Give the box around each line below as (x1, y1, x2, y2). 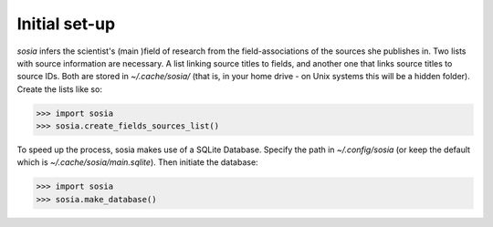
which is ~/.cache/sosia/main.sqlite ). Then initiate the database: (16, 157, 259, 168)
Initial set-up (16, 14, 116, 34)
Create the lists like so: (16, 83, 102, 95)
